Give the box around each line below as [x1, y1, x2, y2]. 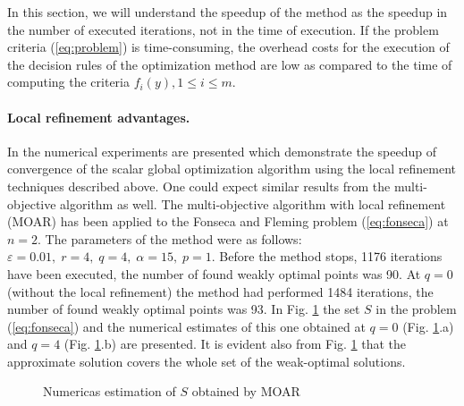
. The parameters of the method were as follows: [38, 229, 302, 248]
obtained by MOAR [191, 382, 300, 401]
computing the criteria [7, 72, 130, 91]
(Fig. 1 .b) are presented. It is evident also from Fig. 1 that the [63, 334, 407, 353]
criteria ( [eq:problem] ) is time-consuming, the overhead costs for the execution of [7, 38, 450, 56]
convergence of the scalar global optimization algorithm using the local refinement [7, 159, 456, 178]
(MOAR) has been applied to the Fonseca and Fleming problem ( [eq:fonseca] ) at [7, 212, 449, 231]
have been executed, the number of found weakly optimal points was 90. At [7, 264, 421, 283]
